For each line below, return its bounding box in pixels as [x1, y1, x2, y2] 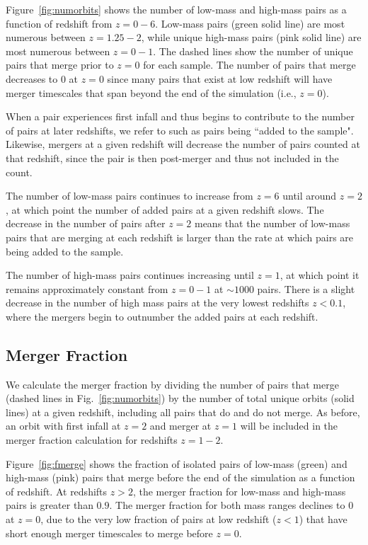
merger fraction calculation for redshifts [6, 432, 178, 447]
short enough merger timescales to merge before [6, 525, 213, 540]
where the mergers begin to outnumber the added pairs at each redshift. [6, 309, 318, 323]
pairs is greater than [6, 498, 93, 512]
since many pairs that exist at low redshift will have [107, 71, 333, 86]
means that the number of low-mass [194, 216, 350, 231]
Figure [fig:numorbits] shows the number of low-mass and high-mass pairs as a [6, 2, 347, 16]
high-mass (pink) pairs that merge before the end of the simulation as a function [6, 470, 355, 485]
